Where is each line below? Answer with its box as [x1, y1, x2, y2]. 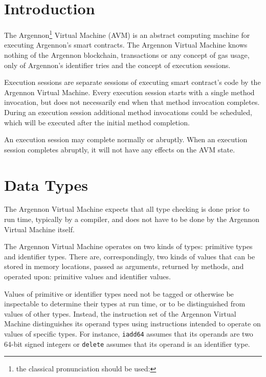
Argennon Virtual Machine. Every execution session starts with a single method [4, 86, 255, 97]
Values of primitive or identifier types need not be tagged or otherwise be [4, 288, 234, 299]
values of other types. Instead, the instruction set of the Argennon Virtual [4, 308, 236, 319]
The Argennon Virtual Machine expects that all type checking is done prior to [4, 204, 250, 214]
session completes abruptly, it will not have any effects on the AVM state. [4, 144, 235, 154]
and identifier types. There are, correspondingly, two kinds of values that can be [4, 251, 255, 261]
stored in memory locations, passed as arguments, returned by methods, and [4, 261, 244, 272]
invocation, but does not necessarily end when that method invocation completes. [4, 97, 260, 107]
